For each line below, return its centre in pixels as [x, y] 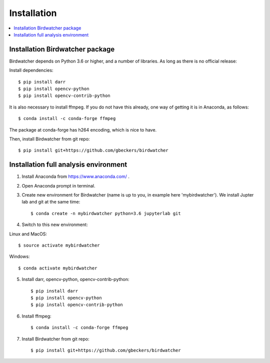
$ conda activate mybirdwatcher [58, 268]
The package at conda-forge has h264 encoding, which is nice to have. [83, 129]
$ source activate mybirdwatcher [59, 245]
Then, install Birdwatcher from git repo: [49, 139]
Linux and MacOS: [28, 234]
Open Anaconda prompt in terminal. [58, 185]
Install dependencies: [31, 70]
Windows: [19, 256]
